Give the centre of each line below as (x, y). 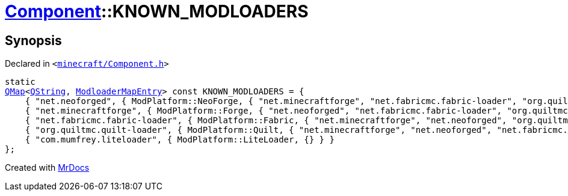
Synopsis (33, 40)
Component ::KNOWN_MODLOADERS (157, 11)
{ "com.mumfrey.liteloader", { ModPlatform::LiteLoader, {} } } (180, 140)
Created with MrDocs (47, 168)
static (20, 82)
